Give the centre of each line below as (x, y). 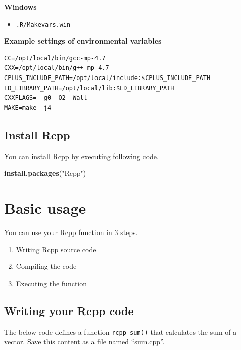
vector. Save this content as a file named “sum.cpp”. (84, 342)
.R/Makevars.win (43, 25)
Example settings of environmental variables (83, 41)
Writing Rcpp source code (56, 249)
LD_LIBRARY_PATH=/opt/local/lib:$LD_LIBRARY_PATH (89, 88)
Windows (20, 7)
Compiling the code (46, 266)
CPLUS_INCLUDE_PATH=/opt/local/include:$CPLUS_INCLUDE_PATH (107, 78)
